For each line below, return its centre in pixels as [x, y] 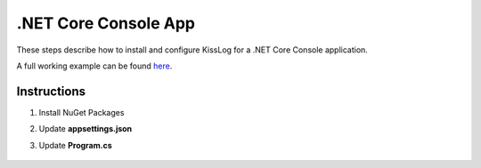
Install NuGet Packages [82, 112]
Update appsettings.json [86, 129]
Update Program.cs [75, 145]
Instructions [51, 91]
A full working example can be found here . [94, 66]
